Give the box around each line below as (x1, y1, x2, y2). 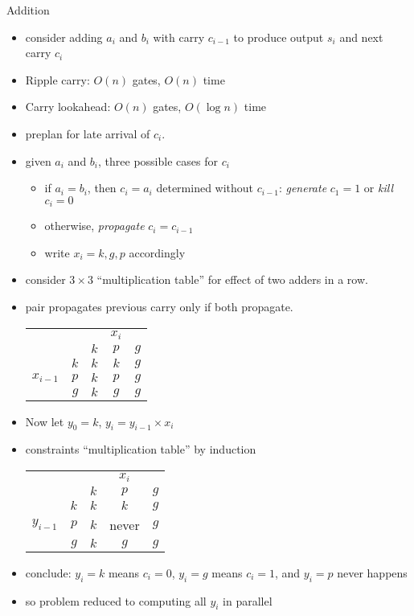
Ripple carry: (25, 71, 90, 88)
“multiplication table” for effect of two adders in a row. (96, 271, 368, 288)
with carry (153, 28, 205, 45)
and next (339, 28, 383, 45)
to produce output (233, 28, 324, 45)
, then (87, 179, 117, 196)
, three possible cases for (98, 152, 218, 169)
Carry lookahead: (25, 98, 111, 115)
